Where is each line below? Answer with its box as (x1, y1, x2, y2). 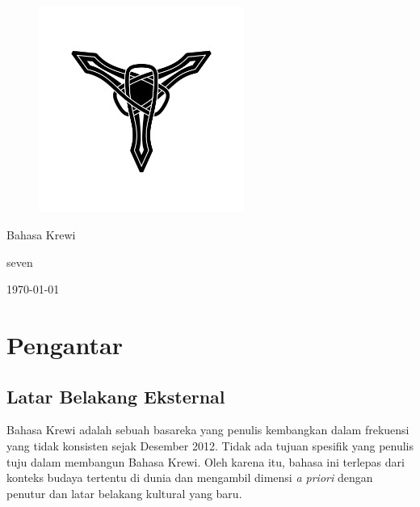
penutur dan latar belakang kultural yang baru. (6, 484, 242, 501)
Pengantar (6, 327, 123, 361)
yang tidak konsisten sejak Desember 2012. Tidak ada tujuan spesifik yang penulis (6, 437, 414, 454)
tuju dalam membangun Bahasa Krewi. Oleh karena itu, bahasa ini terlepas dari (6, 453, 405, 470)
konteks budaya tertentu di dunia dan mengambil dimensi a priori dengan (6, 469, 373, 486)
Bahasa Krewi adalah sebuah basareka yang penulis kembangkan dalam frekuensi (6, 421, 409, 438)
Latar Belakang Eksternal (6, 383, 225, 408)
